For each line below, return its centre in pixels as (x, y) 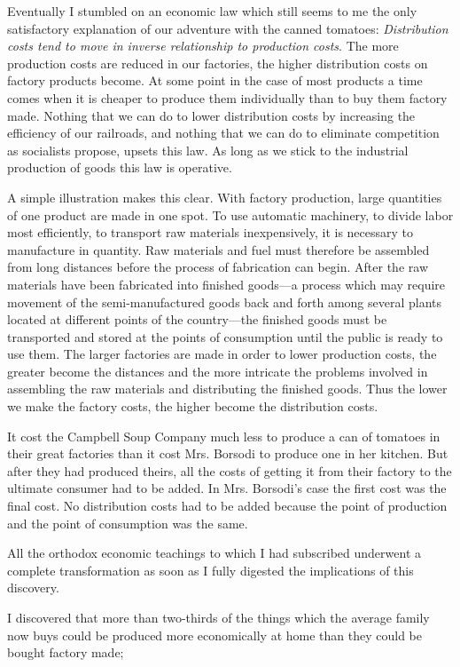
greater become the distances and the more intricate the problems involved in (218, 371)
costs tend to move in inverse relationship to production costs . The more (203, 46)
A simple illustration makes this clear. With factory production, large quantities (225, 197)
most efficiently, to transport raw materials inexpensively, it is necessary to (211, 232)
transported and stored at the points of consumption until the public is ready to (225, 336)
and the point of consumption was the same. (128, 523)
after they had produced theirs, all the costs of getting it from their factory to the (230, 470)
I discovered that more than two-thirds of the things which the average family (218, 617)
